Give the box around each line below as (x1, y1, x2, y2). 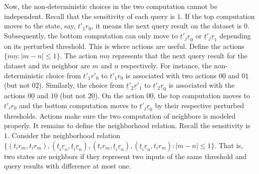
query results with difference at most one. (4, 161, 131, 171)
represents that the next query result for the (112, 50, 248, 61)
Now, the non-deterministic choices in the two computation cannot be (4, 1, 218, 11)
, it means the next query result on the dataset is (91, 20, 242, 31)
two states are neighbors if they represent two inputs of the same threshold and (4, 151, 247, 161)
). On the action (95, 90, 144, 101)
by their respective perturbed (155, 100, 245, 110)
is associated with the (169, 80, 235, 90)
